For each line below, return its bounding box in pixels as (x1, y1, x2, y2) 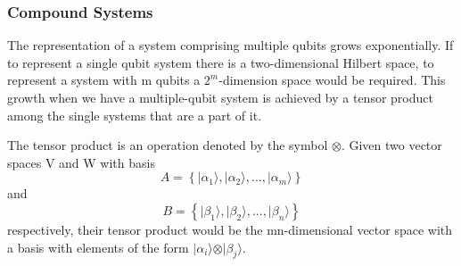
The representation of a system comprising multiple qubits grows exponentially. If (7, 36, 454, 54)
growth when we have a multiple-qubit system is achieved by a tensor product (7, 88, 433, 106)
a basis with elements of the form (7, 237, 189, 256)
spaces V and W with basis (7, 153, 155, 171)
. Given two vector (341, 136, 442, 154)
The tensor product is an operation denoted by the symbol (7, 136, 328, 154)
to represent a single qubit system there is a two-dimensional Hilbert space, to (7, 53, 434, 71)
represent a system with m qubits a (7, 71, 201, 89)
